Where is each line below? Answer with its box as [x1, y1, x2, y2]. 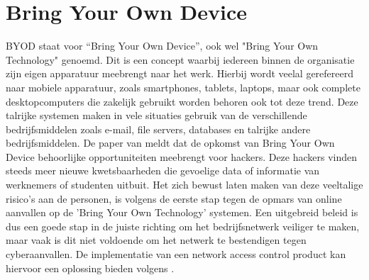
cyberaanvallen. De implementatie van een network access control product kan [6, 247, 346, 262]
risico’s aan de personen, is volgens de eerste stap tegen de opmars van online [6, 191, 342, 206]
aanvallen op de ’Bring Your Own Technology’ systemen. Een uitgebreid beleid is [6, 205, 358, 220]
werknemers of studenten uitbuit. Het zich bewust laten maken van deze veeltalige [6, 177, 363, 192]
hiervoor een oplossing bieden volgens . [6, 260, 175, 275]
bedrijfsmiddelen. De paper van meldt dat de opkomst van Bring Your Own [6, 135, 335, 150]
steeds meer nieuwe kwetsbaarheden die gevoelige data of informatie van [6, 163, 320, 178]
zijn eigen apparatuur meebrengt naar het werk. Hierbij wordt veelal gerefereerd [6, 66, 354, 81]
